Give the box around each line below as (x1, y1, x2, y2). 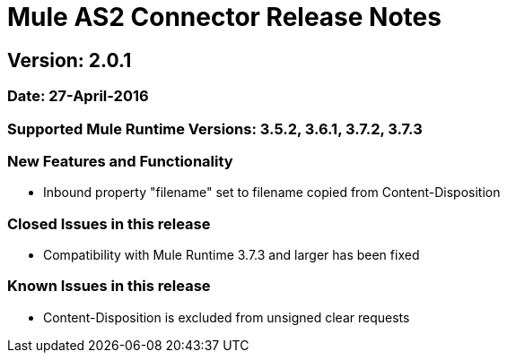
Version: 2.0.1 (7, 48, 132, 72)
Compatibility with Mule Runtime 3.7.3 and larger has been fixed (43, 247, 420, 263)
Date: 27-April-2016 (7, 87, 149, 106)
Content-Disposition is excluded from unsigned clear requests (43, 309, 410, 325)
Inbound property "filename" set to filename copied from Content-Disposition (43, 184, 501, 201)
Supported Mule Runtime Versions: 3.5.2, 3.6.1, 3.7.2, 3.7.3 (7, 119, 423, 138)
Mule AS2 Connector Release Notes (7, 2, 441, 32)
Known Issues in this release (7, 277, 211, 296)
